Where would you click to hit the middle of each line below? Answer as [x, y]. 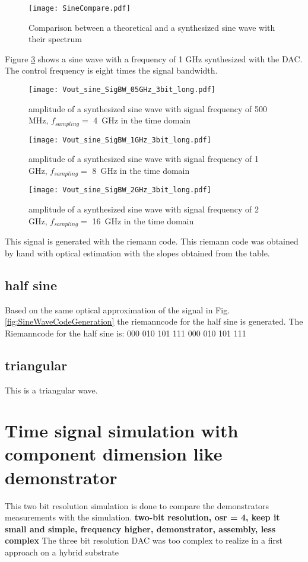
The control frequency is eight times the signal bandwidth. [111, 70]
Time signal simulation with [122, 431]
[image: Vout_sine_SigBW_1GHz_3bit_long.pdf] [120, 140]
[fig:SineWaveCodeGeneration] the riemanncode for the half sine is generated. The [154, 321]
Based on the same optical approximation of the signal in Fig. [118, 309]
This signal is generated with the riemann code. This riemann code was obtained [152, 241]
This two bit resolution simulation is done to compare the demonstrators [137, 505]
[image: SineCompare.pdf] [80, 8]
